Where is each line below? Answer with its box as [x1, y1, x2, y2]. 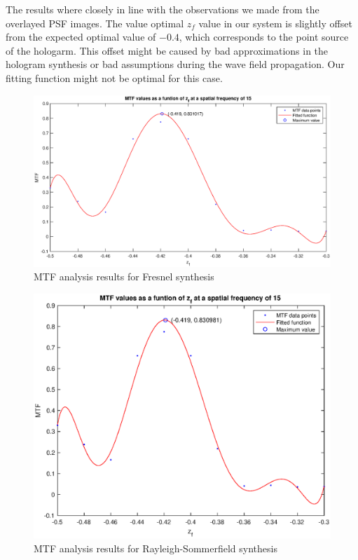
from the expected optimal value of [6, 29, 156, 44]
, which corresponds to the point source [179, 29, 349, 44]
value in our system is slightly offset [198, 15, 352, 30]
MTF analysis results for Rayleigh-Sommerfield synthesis [34, 540, 277, 555]
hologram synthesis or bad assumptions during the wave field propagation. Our [6, 57, 345, 71]
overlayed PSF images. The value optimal [6, 15, 184, 30]
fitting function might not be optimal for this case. [6, 70, 223, 85]
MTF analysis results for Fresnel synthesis [34, 269, 214, 284]
